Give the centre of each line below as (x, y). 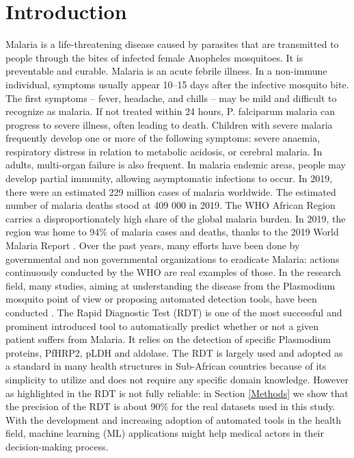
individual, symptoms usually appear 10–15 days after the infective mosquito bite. (177, 84)
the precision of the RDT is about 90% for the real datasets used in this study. (171, 406)
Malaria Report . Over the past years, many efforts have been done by (153, 245)
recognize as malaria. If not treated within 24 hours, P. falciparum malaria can (171, 111)
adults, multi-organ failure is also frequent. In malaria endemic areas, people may (176, 165)
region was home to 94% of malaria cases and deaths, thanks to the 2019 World (172, 232)
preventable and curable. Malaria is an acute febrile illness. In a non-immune (166, 71)
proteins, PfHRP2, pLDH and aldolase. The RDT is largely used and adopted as (174, 352)
